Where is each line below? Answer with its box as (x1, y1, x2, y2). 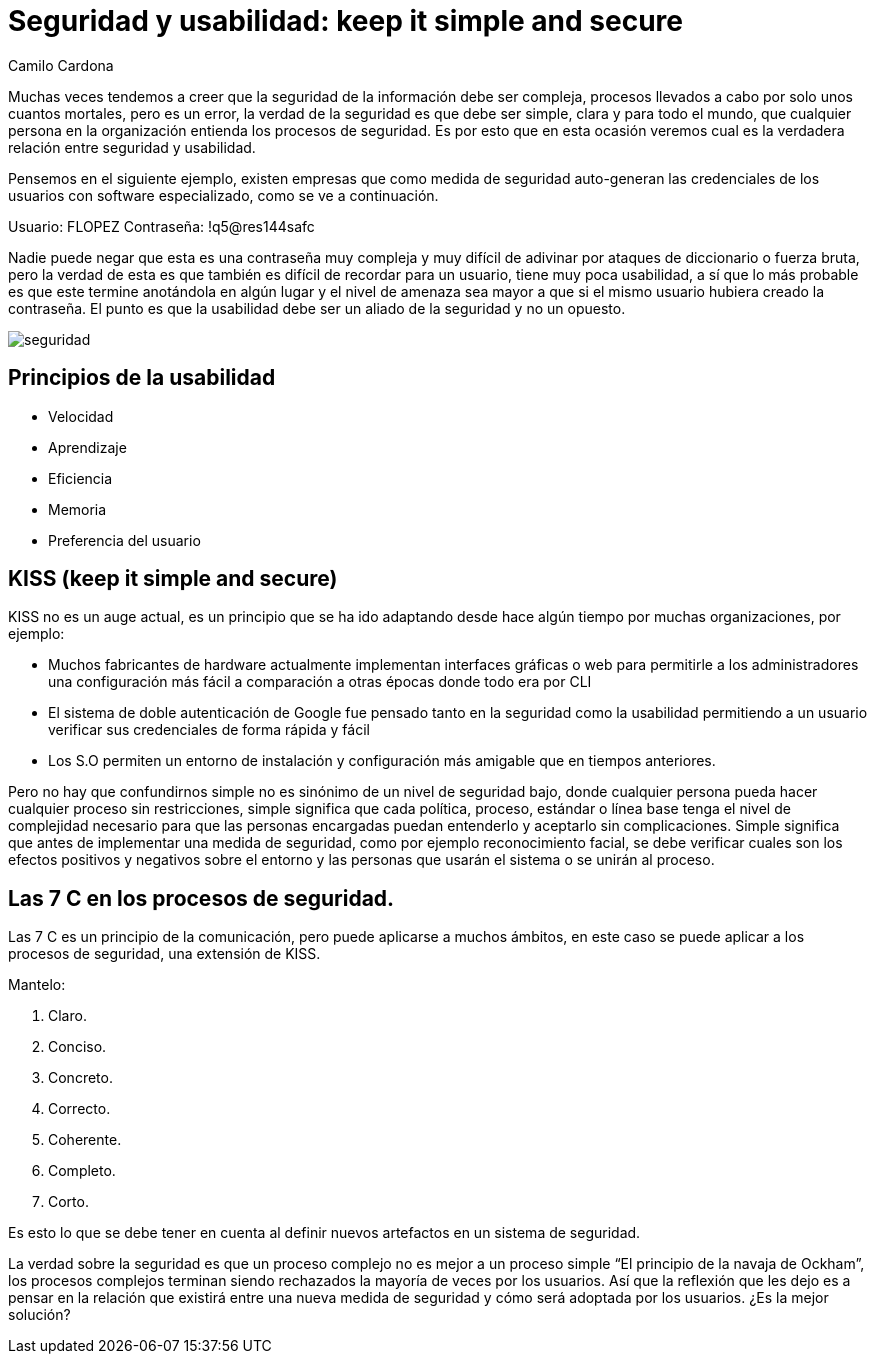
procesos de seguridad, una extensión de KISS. (8, 945, 321, 963)
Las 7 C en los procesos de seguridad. (8, 885, 395, 911)
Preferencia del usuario (48, 531, 201, 549)
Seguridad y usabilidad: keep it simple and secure (8, 4, 683, 38)
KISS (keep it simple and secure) (8, 566, 338, 592)
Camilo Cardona (8, 56, 114, 74)
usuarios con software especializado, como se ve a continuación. (8, 186, 439, 204)
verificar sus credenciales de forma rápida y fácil (48, 721, 370, 739)
